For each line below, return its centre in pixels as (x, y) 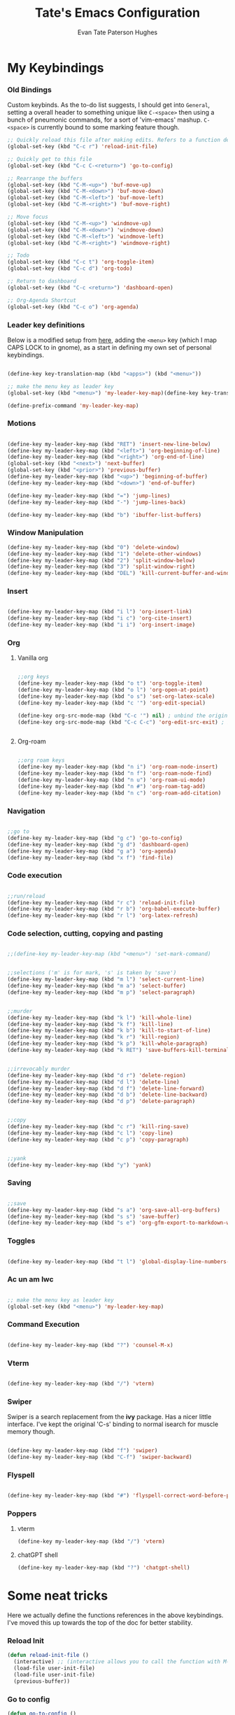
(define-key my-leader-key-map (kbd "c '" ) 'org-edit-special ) (112, 703)
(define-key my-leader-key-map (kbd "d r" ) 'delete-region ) (97, 1075)
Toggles (21, 1241)
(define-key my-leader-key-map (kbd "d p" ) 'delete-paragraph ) (101, 1102)
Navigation (26, 811)
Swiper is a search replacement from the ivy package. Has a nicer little (109, 1417)
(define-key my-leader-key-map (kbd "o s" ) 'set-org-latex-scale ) (116, 696)
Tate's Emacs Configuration (117, 13)
